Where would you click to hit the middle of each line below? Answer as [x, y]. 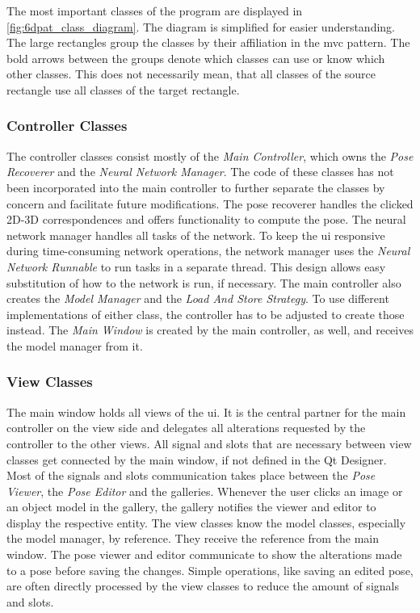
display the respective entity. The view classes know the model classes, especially [206, 522]
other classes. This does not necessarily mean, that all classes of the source [191, 74]
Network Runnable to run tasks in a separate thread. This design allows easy [196, 266]
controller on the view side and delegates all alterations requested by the [186, 428]
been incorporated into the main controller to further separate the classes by [196, 187]
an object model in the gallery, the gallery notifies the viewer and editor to [191, 507]
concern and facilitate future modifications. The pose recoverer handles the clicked [210, 203]
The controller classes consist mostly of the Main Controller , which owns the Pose [210, 155]
